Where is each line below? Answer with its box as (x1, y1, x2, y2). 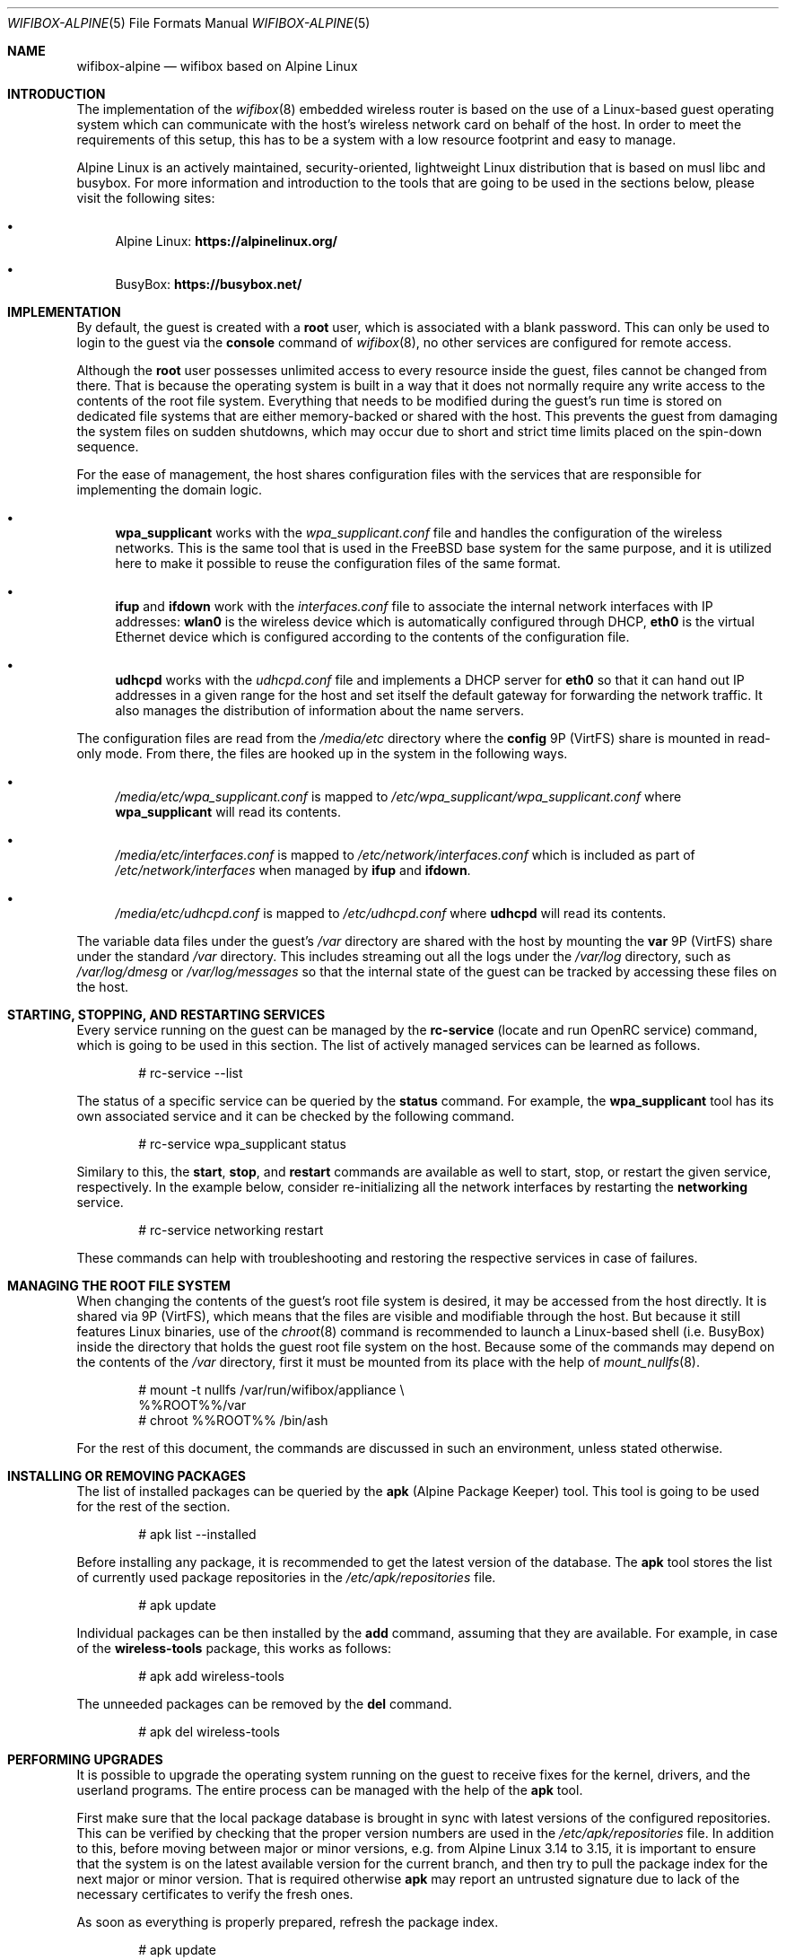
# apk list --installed (138, 1527, 257, 1542)
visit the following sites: (76, 190, 215, 206)
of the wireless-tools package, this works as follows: (76, 1641, 392, 1656)
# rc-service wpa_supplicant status (138, 1136, 346, 1151)
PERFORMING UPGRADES (7, 1752, 163, 1767)
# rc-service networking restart (138, 1222, 324, 1238)
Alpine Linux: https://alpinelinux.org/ (115, 233, 337, 249)
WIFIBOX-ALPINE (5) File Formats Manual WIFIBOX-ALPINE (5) (7, 15, 371, 31)
